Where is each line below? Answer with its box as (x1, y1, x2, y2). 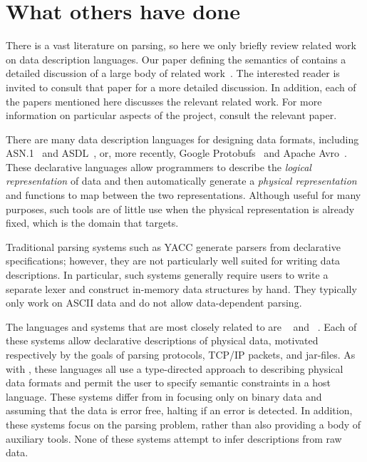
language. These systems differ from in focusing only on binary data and (6, 389, 322, 404)
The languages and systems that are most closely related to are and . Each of (6, 319, 357, 334)
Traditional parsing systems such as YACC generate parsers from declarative (6, 239, 341, 254)
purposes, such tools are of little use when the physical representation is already (6, 201, 355, 216)
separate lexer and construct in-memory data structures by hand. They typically (6, 281, 357, 296)
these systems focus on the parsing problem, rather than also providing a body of (6, 416, 361, 431)
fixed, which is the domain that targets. (6, 215, 179, 230)
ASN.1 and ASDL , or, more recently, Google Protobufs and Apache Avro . (6, 145, 347, 160)
